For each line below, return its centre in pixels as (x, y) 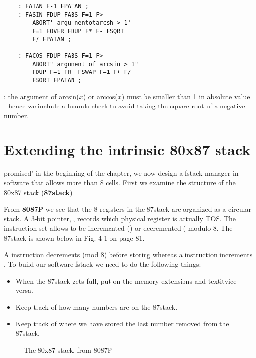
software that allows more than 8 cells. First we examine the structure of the (120, 183)
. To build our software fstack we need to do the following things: (103, 264)
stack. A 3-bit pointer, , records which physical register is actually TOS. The (120, 218)
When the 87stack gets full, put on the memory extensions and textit (120, 280)
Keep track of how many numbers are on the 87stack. (96, 307)
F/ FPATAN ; (52, 39)
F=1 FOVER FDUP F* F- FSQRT (78, 31)
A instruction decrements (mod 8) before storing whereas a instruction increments (128, 254)
